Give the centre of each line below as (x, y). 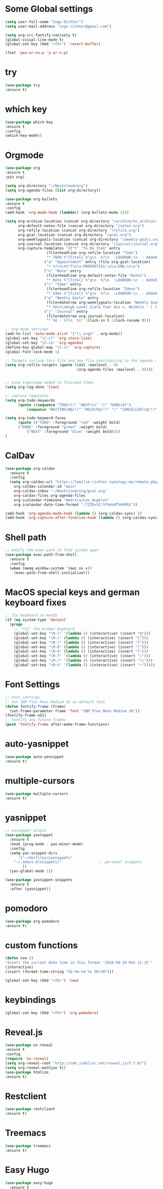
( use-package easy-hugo (29, 1183)
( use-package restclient (30, 1109)
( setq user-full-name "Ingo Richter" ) (44, 22)
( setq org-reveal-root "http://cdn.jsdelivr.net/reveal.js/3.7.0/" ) (76, 1063)
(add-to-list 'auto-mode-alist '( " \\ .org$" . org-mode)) (64, 334)
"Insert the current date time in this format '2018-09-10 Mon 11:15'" (79, 963)
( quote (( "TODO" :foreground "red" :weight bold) (69, 423)
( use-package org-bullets (31, 199)
